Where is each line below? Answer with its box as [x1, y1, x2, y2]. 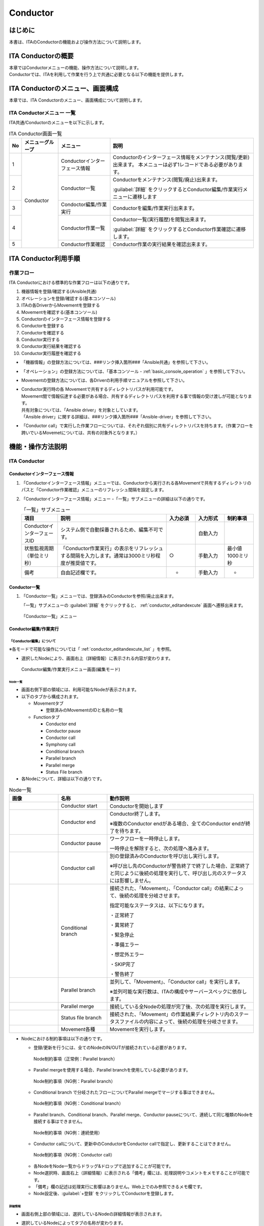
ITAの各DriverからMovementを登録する [21, 302, 100, 308]
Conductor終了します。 [110, 811, 163, 817]
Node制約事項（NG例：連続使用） [33, 1129, 103, 1135]
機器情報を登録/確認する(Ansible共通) [21, 288, 97, 294]
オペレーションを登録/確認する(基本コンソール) [21, 295, 116, 301]
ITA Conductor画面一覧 [9, 130, 62, 137]
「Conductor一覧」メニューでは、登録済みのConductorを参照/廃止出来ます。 [21, 593, 176, 599]
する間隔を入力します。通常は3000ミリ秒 [60, 552, 156, 559]
